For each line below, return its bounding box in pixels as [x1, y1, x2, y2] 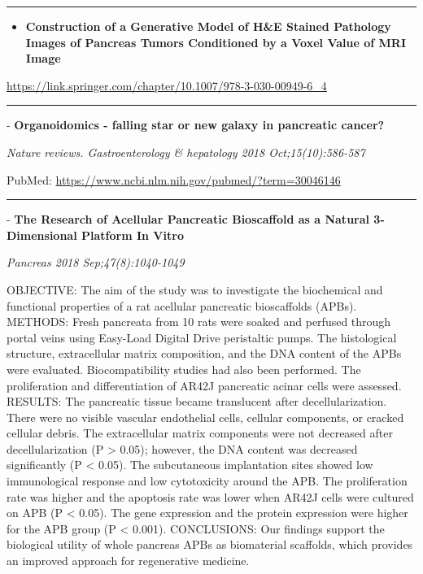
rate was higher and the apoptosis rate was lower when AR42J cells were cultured [7, 488, 414, 505]
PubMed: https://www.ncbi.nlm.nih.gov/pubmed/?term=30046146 [7, 171, 341, 188]
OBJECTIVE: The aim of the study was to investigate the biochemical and [7, 280, 383, 298]
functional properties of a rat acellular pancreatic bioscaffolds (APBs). [7, 297, 357, 314]
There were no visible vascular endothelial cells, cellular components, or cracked [7, 408, 404, 425]
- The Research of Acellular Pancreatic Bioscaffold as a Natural [7, 211, 370, 228]
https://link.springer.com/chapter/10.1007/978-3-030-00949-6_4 [7, 76, 327, 93]
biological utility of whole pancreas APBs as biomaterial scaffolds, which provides [7, 536, 413, 553]
